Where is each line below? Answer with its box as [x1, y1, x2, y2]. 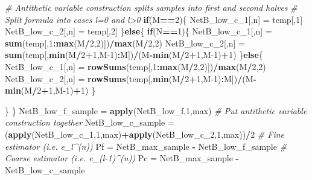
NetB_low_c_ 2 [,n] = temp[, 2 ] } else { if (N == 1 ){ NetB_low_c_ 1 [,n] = [5, 25, 272, 37]
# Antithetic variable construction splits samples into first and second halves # [5, 1, 298, 13]
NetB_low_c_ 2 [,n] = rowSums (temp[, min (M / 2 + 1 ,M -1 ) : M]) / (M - [5, 72, 256, 85]
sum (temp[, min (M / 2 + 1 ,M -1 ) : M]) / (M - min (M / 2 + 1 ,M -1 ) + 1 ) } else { [5, 48, 263, 61]
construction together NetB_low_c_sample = [5, 116, 174, 129]
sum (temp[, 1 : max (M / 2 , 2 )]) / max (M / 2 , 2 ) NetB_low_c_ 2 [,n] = [5, 36, 245, 49]
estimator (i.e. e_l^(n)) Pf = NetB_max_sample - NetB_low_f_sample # [5, 140, 287, 152]
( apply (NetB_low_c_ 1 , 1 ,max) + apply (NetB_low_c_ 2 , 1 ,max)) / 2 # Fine [5, 127, 285, 140]
